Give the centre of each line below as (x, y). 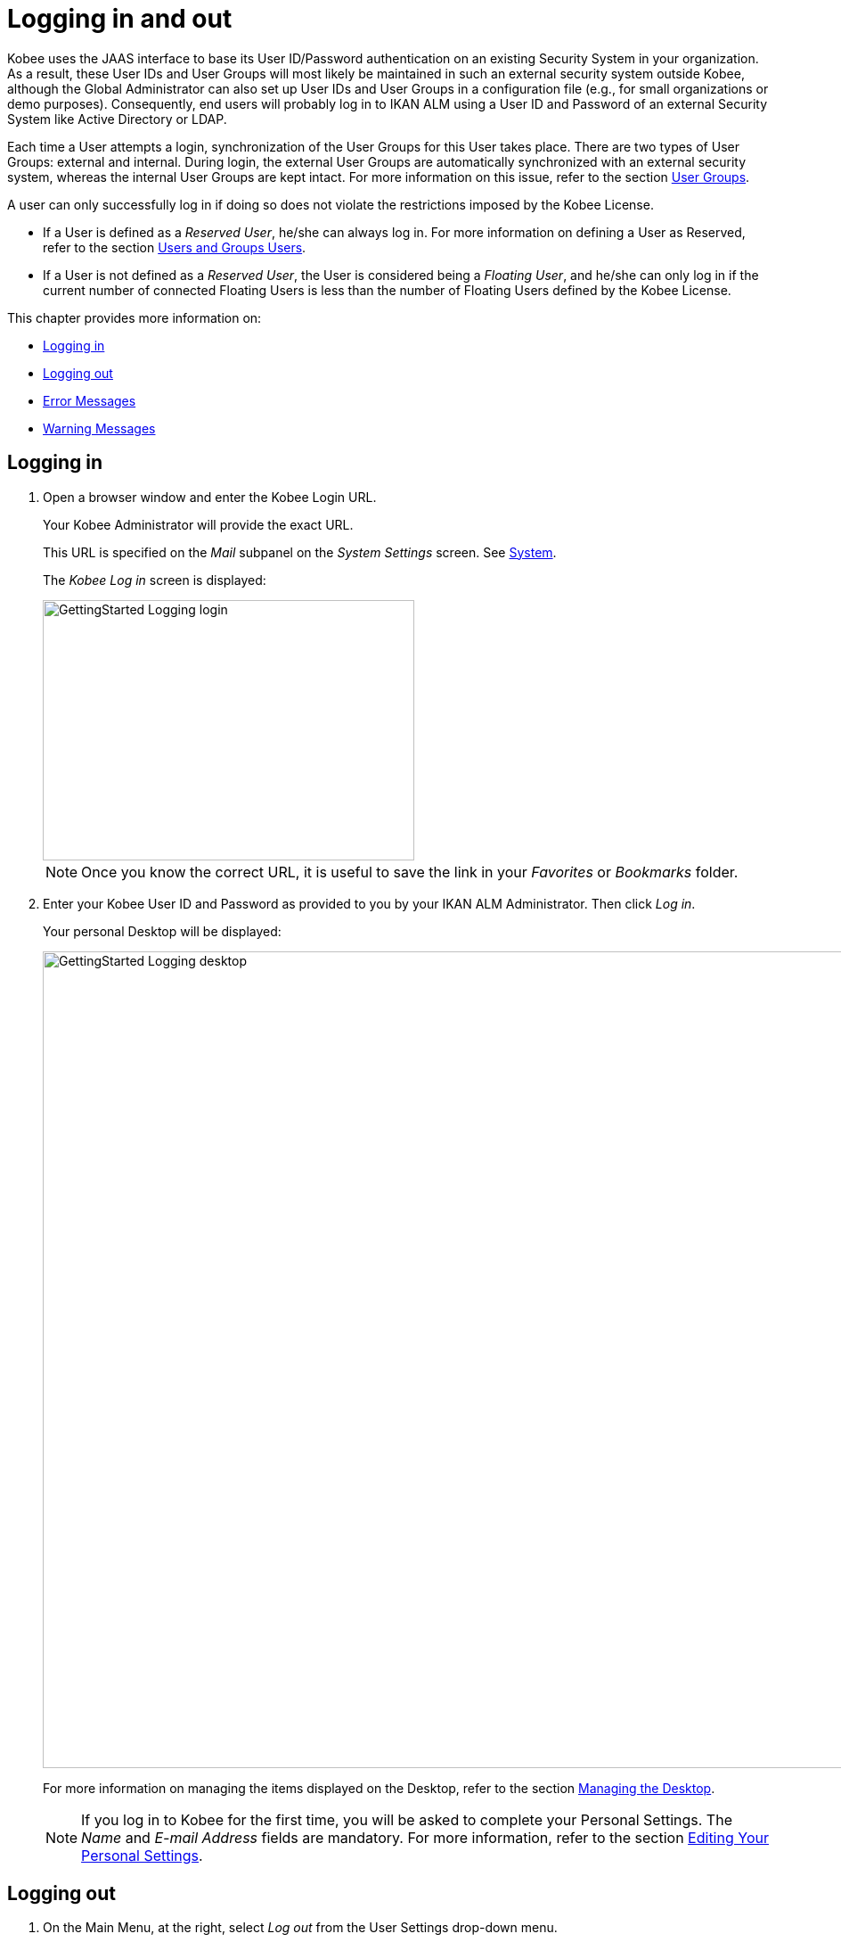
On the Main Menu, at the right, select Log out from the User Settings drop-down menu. (300, 1928)
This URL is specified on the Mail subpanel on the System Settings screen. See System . (300, 552)
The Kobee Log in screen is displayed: (155, 580)
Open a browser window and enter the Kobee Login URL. (210, 497)
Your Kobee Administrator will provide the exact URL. (198, 524)
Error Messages (90, 400)
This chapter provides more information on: (135, 317)
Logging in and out (120, 19)
